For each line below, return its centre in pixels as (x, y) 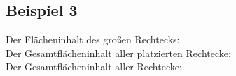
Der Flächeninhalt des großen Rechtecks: (93, 39)
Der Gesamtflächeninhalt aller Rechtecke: (94, 67)
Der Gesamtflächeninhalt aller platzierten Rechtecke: (118, 53)
